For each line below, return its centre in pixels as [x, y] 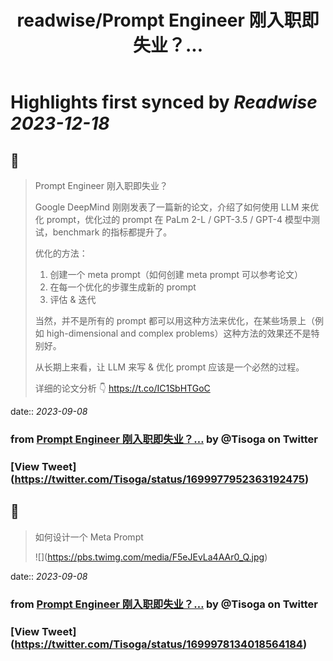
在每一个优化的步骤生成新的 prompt [123, 287]
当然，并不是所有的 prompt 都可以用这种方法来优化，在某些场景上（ [175, 320]
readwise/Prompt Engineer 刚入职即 [168, 20]
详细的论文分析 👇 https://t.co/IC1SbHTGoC [122, 388]
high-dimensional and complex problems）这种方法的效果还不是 [179, 333]
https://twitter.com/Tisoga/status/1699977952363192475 [159, 479]
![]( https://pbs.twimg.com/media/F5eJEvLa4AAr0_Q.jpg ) [151, 557]
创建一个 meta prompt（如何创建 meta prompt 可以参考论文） [176, 274]
